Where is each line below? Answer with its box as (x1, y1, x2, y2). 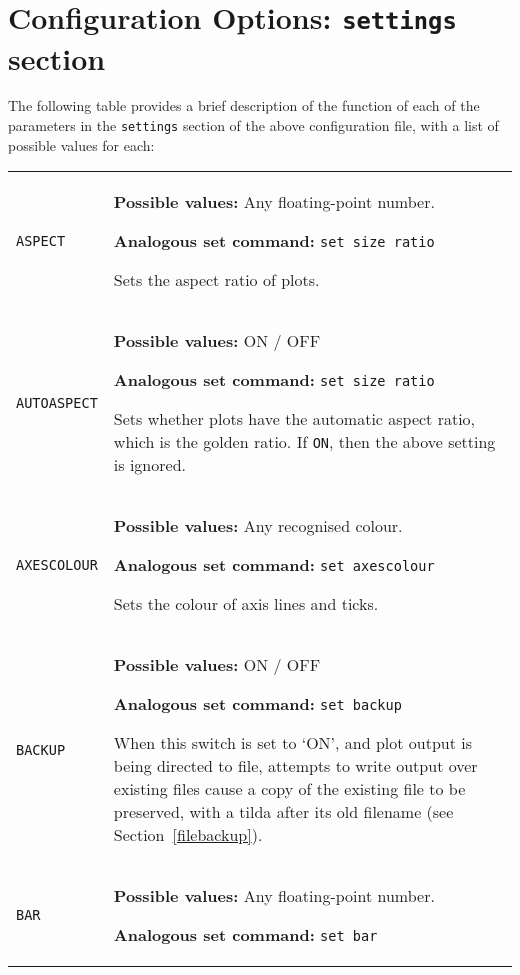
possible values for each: (8, 134, 155, 155)
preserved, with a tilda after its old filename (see (113, 800, 454, 824)
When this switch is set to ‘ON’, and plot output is (113, 731, 473, 755)
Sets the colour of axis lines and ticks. (113, 592, 379, 616)
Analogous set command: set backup (113, 692, 402, 716)
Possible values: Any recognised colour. (113, 514, 403, 538)
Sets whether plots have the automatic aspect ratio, (113, 407, 476, 431)
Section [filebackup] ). (113, 823, 263, 847)
